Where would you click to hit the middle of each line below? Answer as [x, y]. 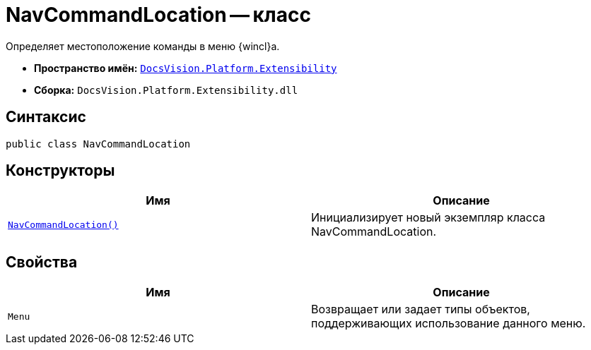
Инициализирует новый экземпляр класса [428, 218]
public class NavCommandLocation [98, 144]
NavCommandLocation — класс [158, 15]
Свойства [42, 262]
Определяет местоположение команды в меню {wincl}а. [143, 46]
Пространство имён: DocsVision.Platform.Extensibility [186, 68]
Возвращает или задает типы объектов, [421, 309]
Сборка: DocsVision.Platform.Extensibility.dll [166, 90]
